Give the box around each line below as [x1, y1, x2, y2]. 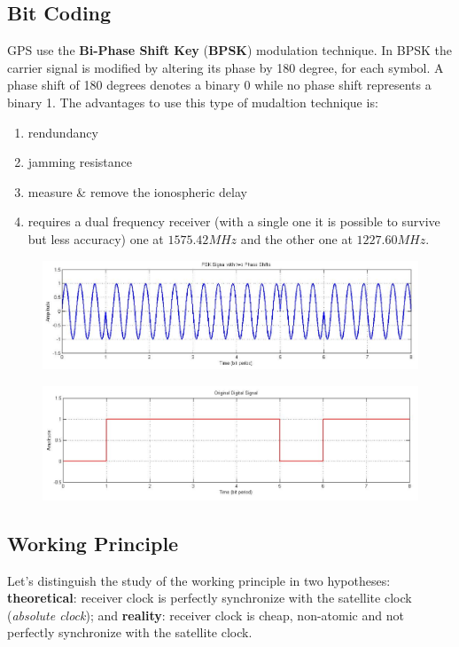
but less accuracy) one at [27, 229, 164, 248]
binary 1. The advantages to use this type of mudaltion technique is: [7, 92, 378, 111]
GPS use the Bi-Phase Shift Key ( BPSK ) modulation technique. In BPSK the [7, 41, 452, 59]
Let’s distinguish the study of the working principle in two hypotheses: [7, 571, 391, 589]
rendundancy [27, 122, 98, 141]
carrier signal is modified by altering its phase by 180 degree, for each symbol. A [7, 58, 444, 76]
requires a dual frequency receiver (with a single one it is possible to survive [27, 212, 440, 231]
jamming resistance [27, 153, 133, 171]
